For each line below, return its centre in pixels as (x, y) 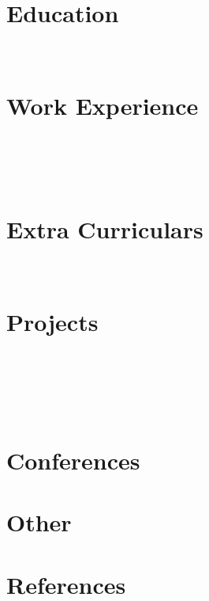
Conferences (73, 460)
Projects (52, 321)
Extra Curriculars (105, 228)
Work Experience (103, 105)
